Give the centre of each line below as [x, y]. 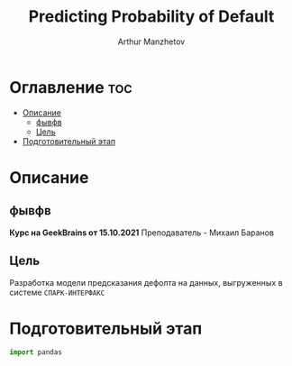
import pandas [36, 352]
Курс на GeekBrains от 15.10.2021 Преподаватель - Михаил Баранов [142, 233]
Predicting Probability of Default [151, 17]
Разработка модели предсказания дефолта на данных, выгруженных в [146, 282]
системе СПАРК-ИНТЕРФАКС [57, 292]
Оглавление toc [71, 87]
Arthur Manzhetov [151, 41]
